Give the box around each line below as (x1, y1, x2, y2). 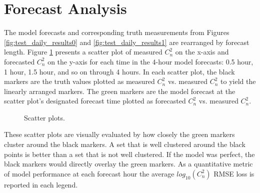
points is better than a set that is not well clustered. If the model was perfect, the (4, 148, 255, 159)
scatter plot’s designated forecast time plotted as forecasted (4, 95, 186, 106)
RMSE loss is (213, 168, 254, 178)
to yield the (220, 76, 256, 86)
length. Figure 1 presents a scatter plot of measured (4, 46, 162, 57)
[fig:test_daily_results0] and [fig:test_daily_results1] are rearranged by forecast (4, 36, 249, 47)
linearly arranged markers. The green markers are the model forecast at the (4, 85, 235, 96)
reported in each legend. (4, 179, 78, 189)
